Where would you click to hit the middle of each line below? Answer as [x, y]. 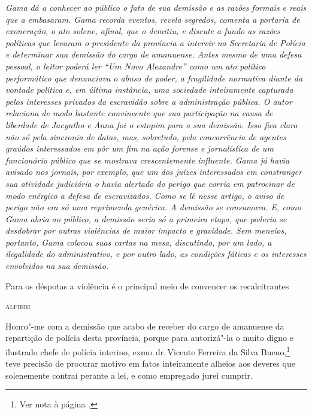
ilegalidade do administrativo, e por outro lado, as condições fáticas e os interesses [156, 254]
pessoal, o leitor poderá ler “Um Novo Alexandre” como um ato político [136, 66]
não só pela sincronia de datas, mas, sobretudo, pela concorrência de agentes [146, 136]
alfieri [18, 306]
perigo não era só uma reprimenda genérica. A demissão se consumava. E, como [153, 207]
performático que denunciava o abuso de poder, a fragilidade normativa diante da [154, 78]
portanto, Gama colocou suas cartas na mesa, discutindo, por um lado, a [139, 242]
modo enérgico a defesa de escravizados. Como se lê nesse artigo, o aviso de [145, 195]
